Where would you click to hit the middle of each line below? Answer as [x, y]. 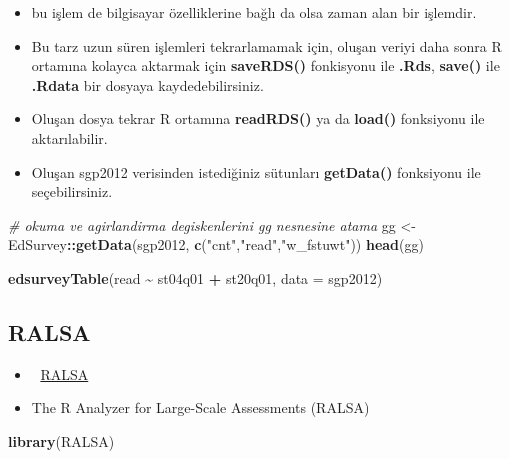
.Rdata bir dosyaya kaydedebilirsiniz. [147, 84]
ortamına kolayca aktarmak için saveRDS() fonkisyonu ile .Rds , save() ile [265, 65]
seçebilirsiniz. [72, 191]
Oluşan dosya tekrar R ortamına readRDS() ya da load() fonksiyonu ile [258, 118]
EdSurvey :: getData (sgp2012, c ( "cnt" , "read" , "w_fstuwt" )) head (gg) [216, 244]
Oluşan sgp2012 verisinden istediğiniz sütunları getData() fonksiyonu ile [256, 171]
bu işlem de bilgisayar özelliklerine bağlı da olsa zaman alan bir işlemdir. [254, 12]
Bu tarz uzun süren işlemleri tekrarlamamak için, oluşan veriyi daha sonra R [266, 45]
